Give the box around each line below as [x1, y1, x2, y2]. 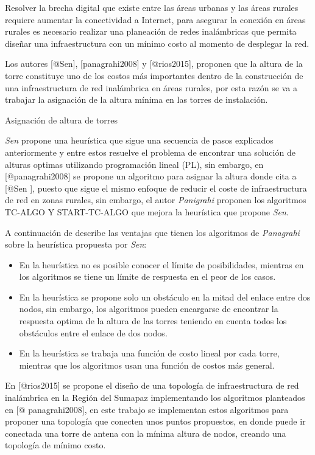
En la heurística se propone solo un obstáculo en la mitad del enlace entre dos [19, 290, 311, 303]
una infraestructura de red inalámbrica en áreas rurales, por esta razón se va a [5, 81, 297, 94]
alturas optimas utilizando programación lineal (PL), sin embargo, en [5, 158, 264, 170]
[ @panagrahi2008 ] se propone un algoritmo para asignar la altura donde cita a [5, 170, 297, 182]
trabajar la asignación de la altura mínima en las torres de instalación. [5, 93, 268, 106]
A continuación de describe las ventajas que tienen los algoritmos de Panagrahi [5, 226, 300, 238]
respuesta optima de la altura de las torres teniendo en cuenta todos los [19, 314, 287, 327]
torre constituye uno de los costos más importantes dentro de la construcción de [5, 69, 303, 82]
